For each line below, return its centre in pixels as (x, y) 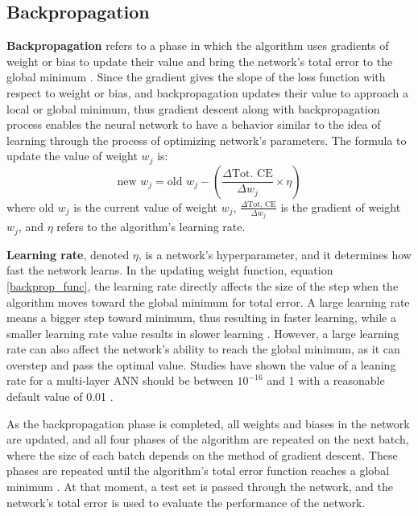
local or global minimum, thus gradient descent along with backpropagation (193, 108)
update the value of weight (72, 156)
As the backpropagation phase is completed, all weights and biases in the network (208, 423)
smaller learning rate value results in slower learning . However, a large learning (203, 333)
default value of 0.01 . (60, 396)
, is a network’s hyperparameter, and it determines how (275, 254)
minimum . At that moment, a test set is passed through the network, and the (200, 487)
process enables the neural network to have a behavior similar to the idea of (194, 124)
